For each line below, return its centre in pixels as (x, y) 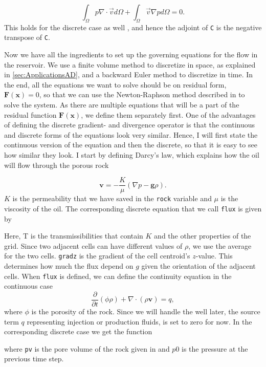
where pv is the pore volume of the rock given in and (87, 348)
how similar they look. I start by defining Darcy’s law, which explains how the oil (132, 155)
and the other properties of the (203, 236)
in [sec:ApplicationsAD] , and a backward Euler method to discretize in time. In (129, 74)
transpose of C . (27, 37)
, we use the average (220, 245)
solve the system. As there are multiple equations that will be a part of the (122, 105)
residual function (30, 114)
